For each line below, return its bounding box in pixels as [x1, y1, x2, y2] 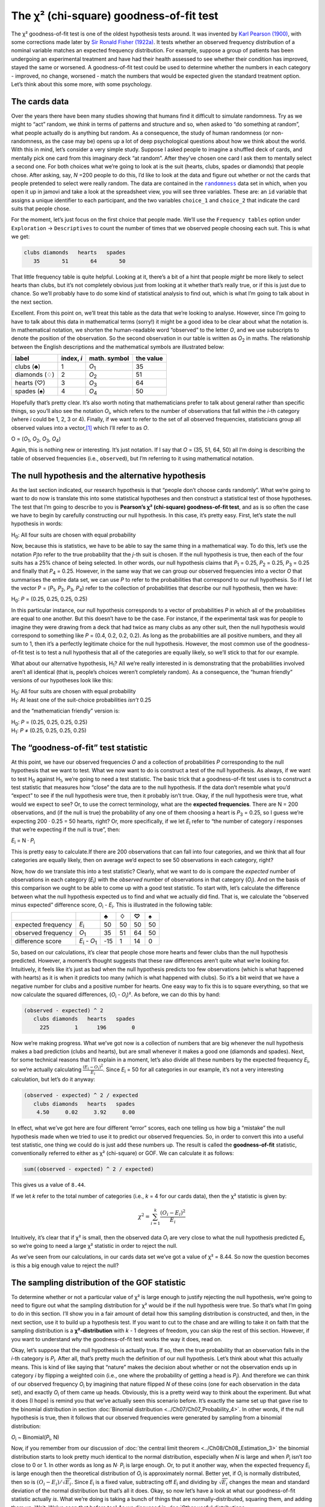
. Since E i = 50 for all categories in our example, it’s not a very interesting [102, 1066, 284, 1074]
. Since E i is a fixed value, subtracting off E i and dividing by [71, 1478, 218, 1487]
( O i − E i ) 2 [159, 1209, 186, 1218]
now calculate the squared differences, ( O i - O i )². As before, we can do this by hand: [11, 990, 221, 999]
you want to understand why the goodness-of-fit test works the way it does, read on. [11, 1335, 223, 1342]
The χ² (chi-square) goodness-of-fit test [11, 9, 219, 22]
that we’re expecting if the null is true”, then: [11, 826, 120, 833]
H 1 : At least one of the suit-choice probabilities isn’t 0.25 [11, 696, 152, 705]
